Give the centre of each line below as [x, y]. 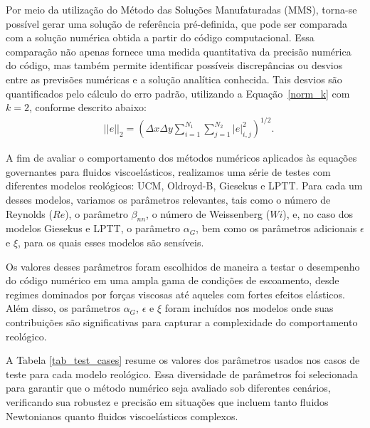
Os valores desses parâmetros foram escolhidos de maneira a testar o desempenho [183, 266]
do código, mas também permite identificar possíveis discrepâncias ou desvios [174, 65]
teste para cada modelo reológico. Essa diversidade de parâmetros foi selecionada [182, 374]
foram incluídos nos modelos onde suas [249, 308]
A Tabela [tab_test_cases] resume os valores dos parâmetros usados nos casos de [183, 360]
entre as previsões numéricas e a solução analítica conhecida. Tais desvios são [174, 79]
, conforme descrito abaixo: [88, 107]
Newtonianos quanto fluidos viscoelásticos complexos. [122, 416]
